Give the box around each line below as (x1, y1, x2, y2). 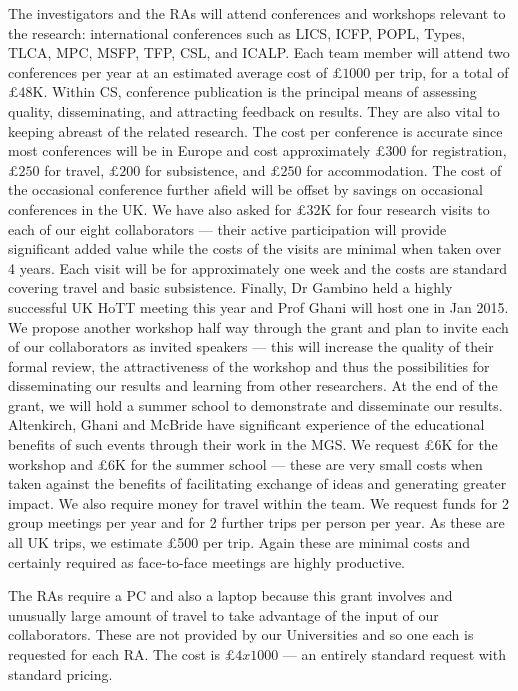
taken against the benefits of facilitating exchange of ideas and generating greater (8, 473, 507, 494)
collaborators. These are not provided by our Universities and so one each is (8, 624, 474, 645)
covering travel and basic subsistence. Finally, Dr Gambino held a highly (8, 277, 453, 298)
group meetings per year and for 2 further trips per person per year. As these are (8, 512, 505, 533)
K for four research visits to (320, 198, 490, 219)
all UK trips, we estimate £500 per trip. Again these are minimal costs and (8, 532, 471, 553)
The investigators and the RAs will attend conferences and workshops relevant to (8, 3, 506, 23)
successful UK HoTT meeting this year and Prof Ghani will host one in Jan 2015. (8, 296, 509, 317)
